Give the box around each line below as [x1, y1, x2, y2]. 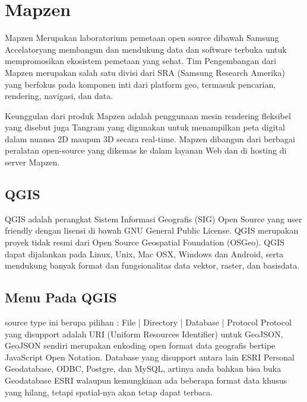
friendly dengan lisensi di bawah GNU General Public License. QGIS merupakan [5, 224, 299, 237]
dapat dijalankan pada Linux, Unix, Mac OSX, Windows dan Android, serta [5, 247, 284, 260]
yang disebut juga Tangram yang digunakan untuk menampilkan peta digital [5, 121, 285, 133]
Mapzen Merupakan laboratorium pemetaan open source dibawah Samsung [5, 31, 279, 44]
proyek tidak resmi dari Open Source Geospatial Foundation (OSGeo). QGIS [5, 236, 285, 248]
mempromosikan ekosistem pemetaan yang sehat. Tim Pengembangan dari [5, 55, 277, 67]
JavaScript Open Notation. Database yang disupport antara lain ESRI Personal [5, 350, 295, 363]
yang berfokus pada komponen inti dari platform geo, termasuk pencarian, [5, 78, 276, 90]
